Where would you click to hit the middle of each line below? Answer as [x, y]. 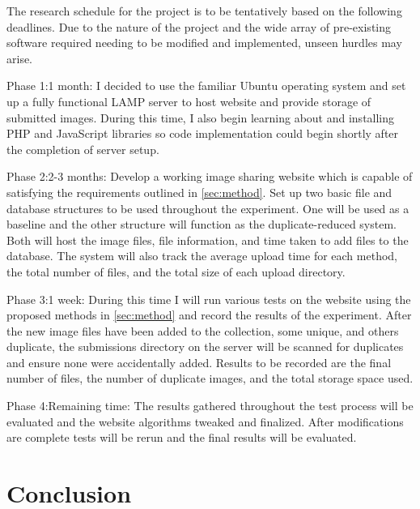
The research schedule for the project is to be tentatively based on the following [204, 11]
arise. [20, 58]
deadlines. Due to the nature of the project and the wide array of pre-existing [199, 26]
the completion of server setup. [83, 149]
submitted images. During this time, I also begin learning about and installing [201, 117]
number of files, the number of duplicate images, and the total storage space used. [210, 378]
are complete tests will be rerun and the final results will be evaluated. [182, 437]
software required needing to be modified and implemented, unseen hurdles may [204, 43]
